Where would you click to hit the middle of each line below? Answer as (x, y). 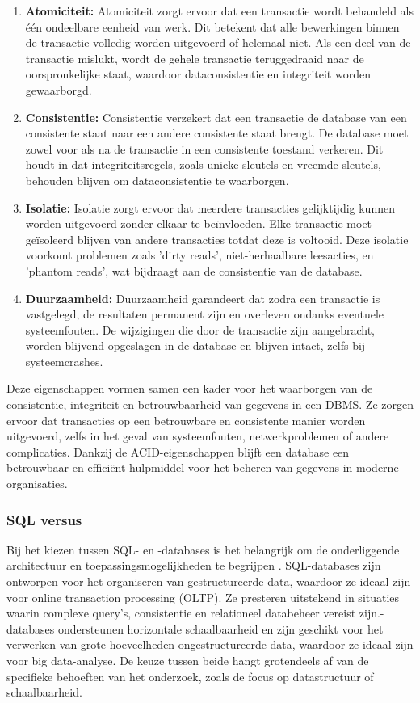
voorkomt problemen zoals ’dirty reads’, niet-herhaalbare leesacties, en (199, 255)
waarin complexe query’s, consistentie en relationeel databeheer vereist (181, 613)
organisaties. (37, 484)
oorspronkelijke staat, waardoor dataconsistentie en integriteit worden (198, 74)
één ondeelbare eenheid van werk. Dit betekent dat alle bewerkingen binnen (212, 26)
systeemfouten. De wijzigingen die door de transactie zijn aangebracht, (200, 329)
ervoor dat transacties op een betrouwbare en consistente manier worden (186, 420)
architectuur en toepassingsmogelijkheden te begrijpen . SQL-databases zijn (194, 565)
